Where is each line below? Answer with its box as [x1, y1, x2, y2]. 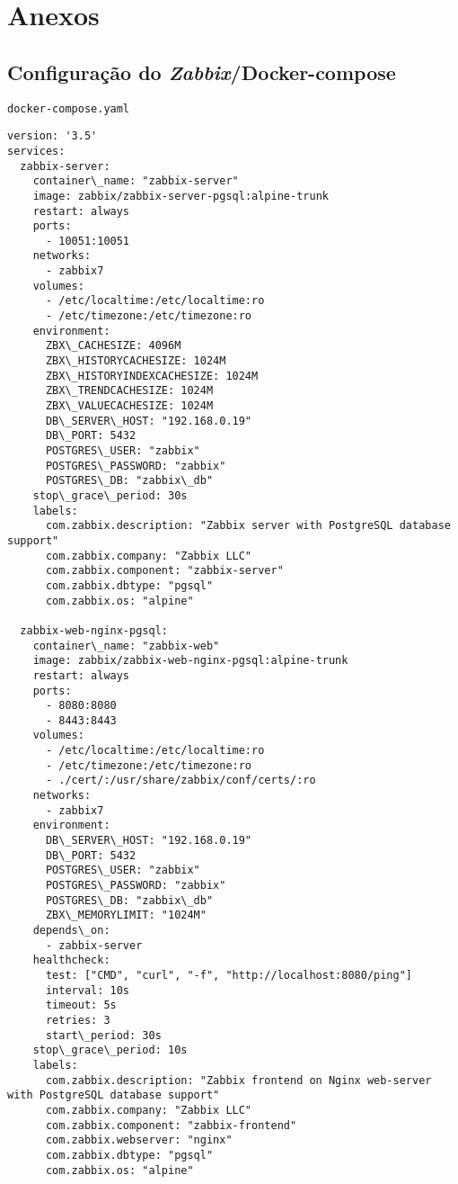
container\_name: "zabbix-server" [32, 175, 239, 188]
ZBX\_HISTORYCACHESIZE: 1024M [45, 354, 226, 368]
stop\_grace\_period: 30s [32, 489, 188, 502]
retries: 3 [45, 1013, 110, 1027]
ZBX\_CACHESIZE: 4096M [45, 339, 181, 353]
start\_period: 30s [45, 1028, 162, 1042]
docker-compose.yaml [7, 102, 130, 115]
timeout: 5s [45, 999, 117, 1012]
